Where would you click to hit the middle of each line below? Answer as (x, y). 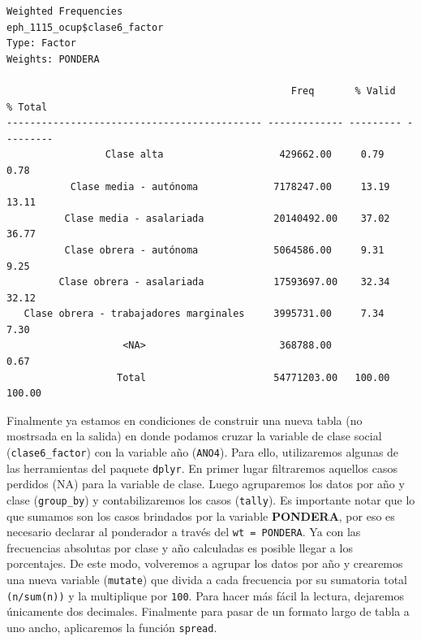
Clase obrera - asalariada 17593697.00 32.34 (224, 282)
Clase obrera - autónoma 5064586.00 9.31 (224, 250)
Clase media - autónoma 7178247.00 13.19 (230, 186)
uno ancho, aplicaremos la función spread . (112, 627)
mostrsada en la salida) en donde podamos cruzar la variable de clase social (194, 436)
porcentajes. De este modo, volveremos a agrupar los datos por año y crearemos (205, 563)
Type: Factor (41, 43)
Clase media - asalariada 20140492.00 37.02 (227, 218)
